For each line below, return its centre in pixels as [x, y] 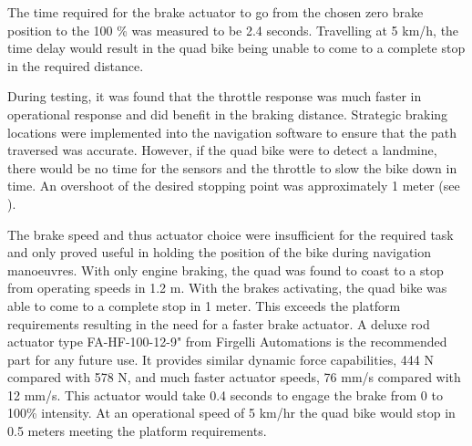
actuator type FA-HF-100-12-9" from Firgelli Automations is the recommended [227, 342]
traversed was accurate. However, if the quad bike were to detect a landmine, [222, 150]
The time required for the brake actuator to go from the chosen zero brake [215, 12]
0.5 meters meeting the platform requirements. [137, 431]
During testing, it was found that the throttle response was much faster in [215, 96]
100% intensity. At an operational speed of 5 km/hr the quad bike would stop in [231, 413]
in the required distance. [76, 65]
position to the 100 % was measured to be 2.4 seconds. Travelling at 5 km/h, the [233, 30]
